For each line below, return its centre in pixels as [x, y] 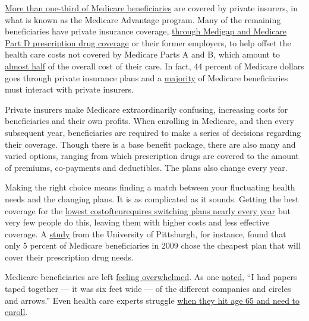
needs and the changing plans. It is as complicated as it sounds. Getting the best [152, 198]
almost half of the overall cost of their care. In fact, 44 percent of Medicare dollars [154, 66]
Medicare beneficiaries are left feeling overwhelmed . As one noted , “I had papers [151, 277]
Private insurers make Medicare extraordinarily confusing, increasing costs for [146, 109]
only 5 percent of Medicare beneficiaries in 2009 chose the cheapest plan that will [153, 245]
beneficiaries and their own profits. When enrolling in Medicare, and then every [149, 121]
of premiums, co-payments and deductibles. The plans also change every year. [146, 167]
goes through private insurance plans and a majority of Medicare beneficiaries [146, 77]
